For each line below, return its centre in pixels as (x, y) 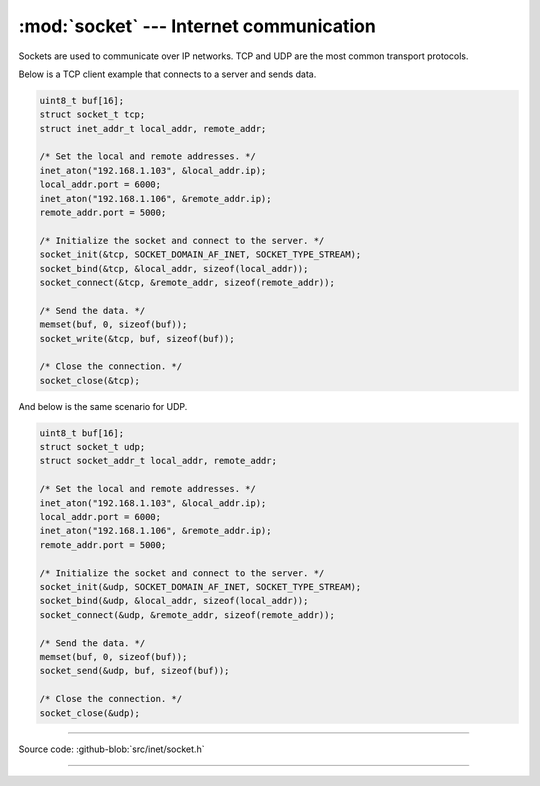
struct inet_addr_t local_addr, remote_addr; (153, 128)
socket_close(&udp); (89, 713)
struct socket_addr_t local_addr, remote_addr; (158, 461)
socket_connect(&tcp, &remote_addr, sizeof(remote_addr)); (187, 282)
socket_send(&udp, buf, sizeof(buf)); (134, 671)
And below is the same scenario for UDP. (103, 406)
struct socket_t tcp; (92, 114)
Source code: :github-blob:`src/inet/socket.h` (111, 749)
